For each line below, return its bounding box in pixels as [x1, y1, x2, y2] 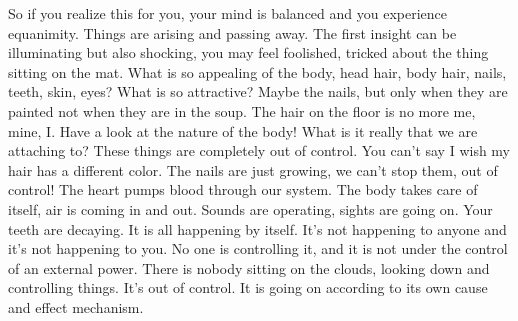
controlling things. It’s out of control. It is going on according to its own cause [8, 277, 488, 298]
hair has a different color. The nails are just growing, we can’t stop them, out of [8, 159, 498, 180]
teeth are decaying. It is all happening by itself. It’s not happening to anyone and [8, 218, 507, 239]
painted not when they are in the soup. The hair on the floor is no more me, [8, 100, 476, 121]
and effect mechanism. [8, 296, 144, 317]
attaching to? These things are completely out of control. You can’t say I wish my [8, 140, 511, 161]
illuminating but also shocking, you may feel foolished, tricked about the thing [8, 42, 489, 63]
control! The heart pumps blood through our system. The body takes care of [8, 179, 478, 200]
